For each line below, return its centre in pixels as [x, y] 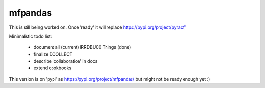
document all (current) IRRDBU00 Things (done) [82, 47]
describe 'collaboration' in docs [66, 61]
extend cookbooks [53, 68]
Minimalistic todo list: [30, 36]
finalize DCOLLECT [53, 54]
